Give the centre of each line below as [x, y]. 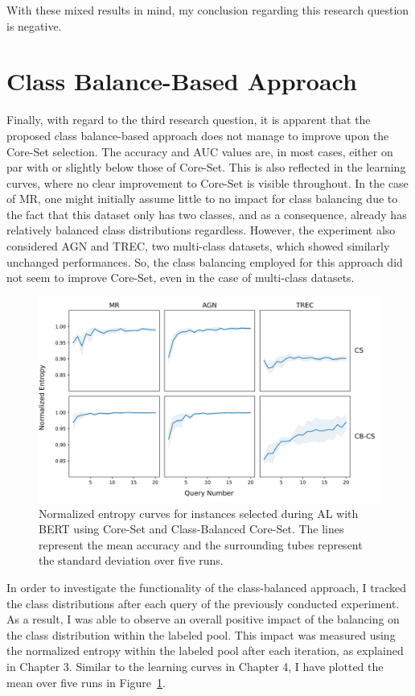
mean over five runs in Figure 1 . [86, 682]
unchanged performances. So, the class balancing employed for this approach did [205, 261]
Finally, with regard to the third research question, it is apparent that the [189, 120]
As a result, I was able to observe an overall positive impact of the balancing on [203, 619]
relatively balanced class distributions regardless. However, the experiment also [201, 230]
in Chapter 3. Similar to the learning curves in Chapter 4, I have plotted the [195, 667]
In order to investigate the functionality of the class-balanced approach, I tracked [206, 588]
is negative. [34, 25]
